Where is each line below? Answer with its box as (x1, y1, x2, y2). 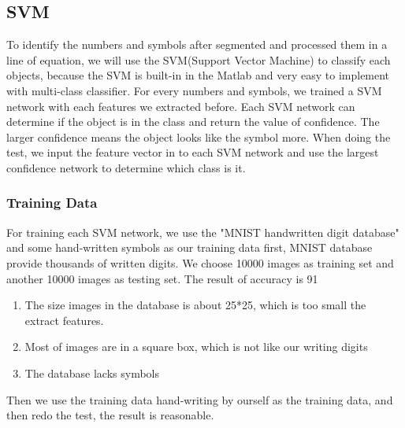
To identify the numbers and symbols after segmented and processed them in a (6, 36, 388, 53)
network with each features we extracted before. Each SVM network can (6, 98, 355, 114)
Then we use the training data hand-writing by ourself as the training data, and (6, 391, 393, 408)
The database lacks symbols (24, 364, 160, 381)
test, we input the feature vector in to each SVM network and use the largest (6, 144, 379, 160)
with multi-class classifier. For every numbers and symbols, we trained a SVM (6, 82, 382, 98)
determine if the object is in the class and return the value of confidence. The (6, 113, 380, 130)
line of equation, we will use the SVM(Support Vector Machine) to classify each (6, 51, 391, 68)
